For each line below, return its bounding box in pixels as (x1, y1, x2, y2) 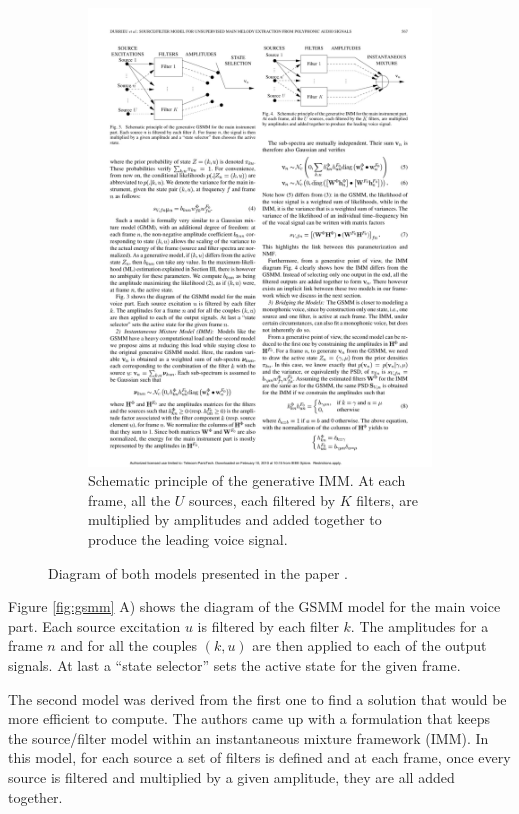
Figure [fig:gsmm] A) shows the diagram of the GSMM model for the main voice (8, 596, 501, 617)
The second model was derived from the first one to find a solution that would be (8, 688, 507, 709)
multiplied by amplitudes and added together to (88, 509, 382, 530)
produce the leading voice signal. (88, 529, 288, 550)
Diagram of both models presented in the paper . (48, 562, 348, 583)
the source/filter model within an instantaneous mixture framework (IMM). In (8, 727, 489, 748)
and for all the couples (60, 635, 198, 656)
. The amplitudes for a (350, 615, 489, 636)
